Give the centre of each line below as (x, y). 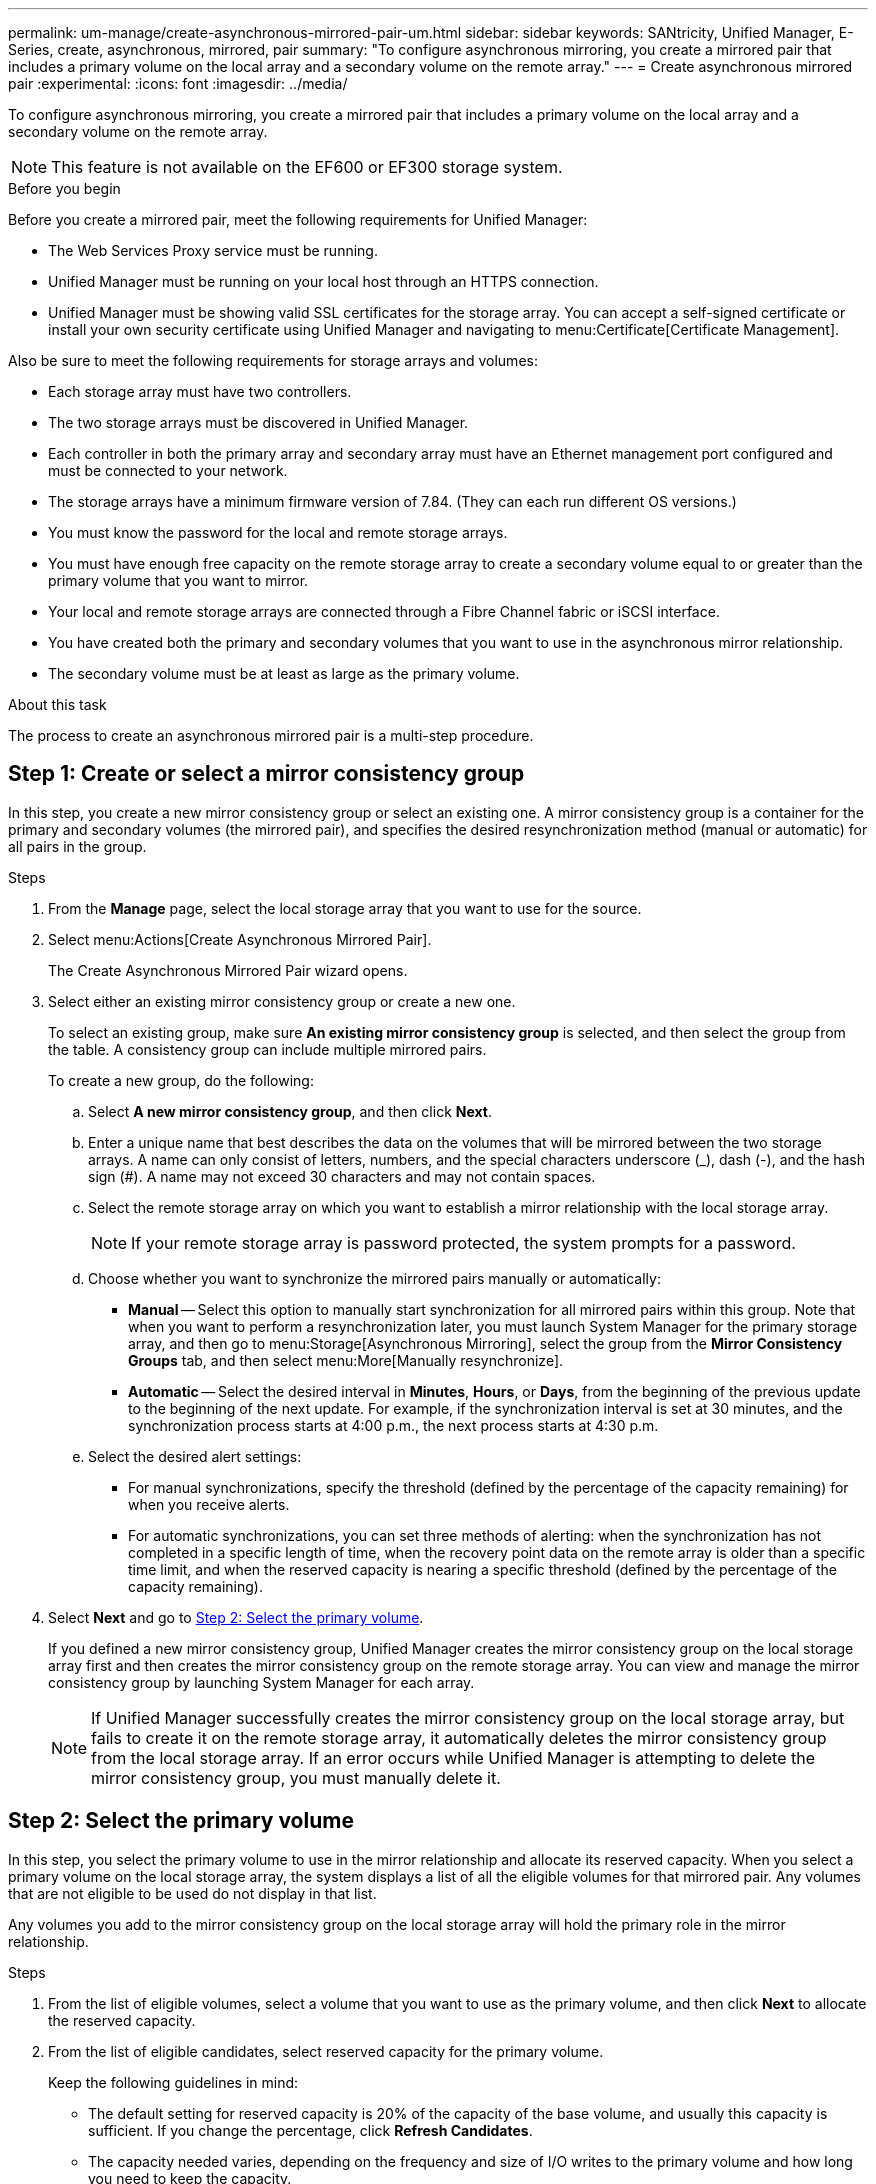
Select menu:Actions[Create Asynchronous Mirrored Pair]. (240, 939)
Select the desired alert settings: (195, 1456)
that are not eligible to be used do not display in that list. (192, 1893)
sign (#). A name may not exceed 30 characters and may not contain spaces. (342, 1176)
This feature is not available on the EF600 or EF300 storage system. (307, 167)
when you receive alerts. (209, 1504)
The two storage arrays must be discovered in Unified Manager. (258, 422)
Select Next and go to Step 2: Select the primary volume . (236, 1617)
